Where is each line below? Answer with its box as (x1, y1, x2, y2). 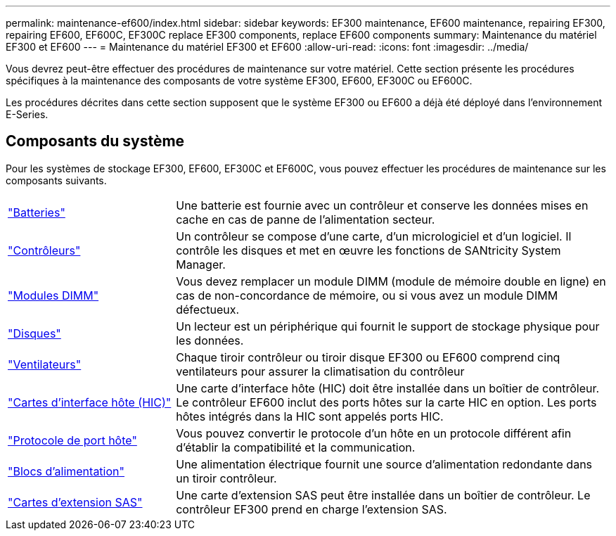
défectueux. (176, 302, 240, 317)
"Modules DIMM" (8, 288, 99, 302)
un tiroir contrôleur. (176, 471, 277, 485)
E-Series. (6, 108, 49, 120)
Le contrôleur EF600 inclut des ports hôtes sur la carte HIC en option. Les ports (176, 395, 597, 409)
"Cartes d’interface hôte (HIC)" (8, 395, 172, 409)
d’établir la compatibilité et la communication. (176, 440, 416, 454)
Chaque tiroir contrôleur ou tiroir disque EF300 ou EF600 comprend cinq (176, 350, 560, 364)
